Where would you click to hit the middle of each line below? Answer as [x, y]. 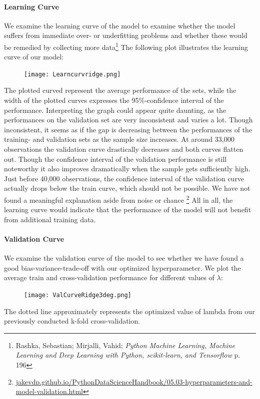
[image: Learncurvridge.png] [72, 74]
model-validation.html [49, 391]
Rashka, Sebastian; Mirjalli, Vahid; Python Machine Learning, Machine [125, 345]
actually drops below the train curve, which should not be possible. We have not [127, 188]
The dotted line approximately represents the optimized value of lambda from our [129, 311]
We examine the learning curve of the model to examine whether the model [120, 25]
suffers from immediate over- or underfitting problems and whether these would [126, 35]
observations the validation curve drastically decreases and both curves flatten [124, 149]
